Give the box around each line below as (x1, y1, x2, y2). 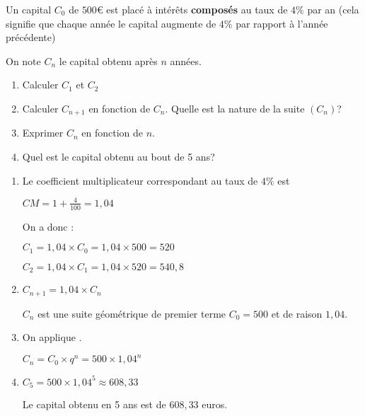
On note (6, 53, 41, 68)
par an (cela (307, 2, 359, 16)
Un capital (6, 2, 52, 16)
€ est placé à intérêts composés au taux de (96, 2, 288, 16)
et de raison (271, 306, 323, 320)
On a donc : (22, 219, 74, 233)
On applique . (22, 330, 82, 345)
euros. (202, 397, 228, 412)
